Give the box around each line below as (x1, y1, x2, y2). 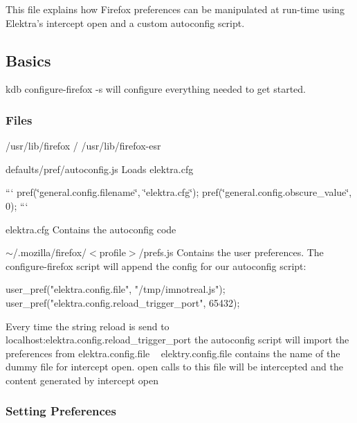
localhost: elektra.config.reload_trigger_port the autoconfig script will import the (6, 332, 349, 347)
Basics (6, 49, 51, 71)
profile (99, 245, 126, 260)
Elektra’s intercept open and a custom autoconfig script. (6, 15, 245, 30)
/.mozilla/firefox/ (12, 245, 87, 260)
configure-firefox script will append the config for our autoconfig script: (6, 258, 306, 273)
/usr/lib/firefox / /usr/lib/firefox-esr (6, 138, 161, 153)
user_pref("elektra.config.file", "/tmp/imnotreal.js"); (6, 282, 226, 296)
